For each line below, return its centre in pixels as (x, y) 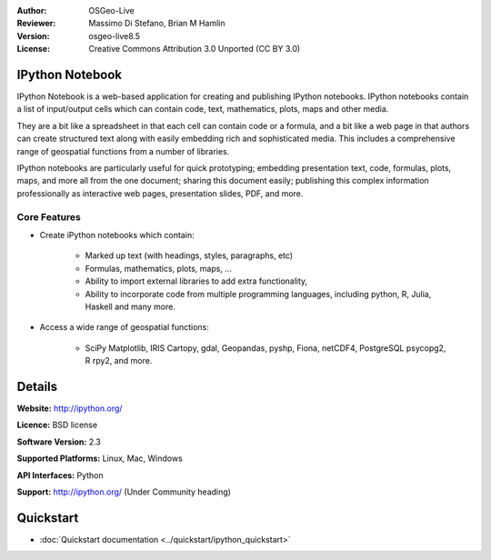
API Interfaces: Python (60, 475)
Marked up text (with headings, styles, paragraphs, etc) (189, 255)
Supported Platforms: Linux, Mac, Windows (100, 458)
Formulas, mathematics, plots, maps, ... (158, 268)
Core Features (49, 216)
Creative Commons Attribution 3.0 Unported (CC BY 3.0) (195, 49)
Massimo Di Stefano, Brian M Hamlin (157, 24)
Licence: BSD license (57, 425)
